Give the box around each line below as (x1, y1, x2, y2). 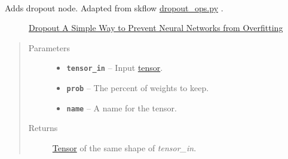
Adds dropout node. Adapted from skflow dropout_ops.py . (5, 1, 223, 14)
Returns (28, 121, 58, 134)
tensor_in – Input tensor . (66, 61, 163, 74)
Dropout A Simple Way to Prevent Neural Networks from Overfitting (29, 21, 283, 34)
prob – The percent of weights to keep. (66, 82, 209, 94)
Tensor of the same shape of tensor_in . (52, 141, 197, 154)
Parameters (28, 41, 70, 54)
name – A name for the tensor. (66, 101, 177, 114)
